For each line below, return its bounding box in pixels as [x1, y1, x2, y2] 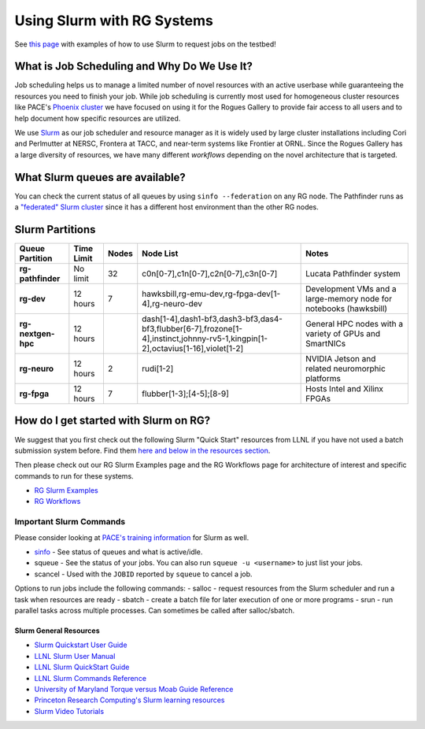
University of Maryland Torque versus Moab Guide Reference [34, 684, 234, 694]
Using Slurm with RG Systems [14, 12, 214, 29]
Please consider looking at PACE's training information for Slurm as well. [14, 532, 249, 542]
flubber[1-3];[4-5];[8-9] [142, 388, 230, 399]
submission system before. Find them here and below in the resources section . [14, 446, 271, 455]
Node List [142, 248, 179, 259]
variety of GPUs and [305, 328, 381, 339]
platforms [305, 373, 342, 383]
